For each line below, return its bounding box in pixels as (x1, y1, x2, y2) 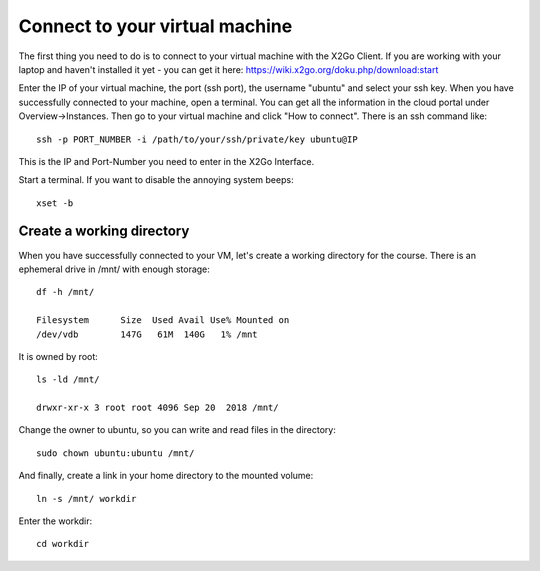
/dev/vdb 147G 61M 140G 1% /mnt (36, 328, 259, 340)
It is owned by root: (18, 350, 99, 362)
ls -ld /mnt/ (36, 374, 100, 385)
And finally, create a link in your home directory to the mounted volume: (18, 470, 314, 482)
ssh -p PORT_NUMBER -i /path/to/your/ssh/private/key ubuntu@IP (36, 133, 359, 145)
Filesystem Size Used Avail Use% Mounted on (36, 315, 290, 326)
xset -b (36, 197, 74, 209)
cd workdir (36, 538, 90, 550)
